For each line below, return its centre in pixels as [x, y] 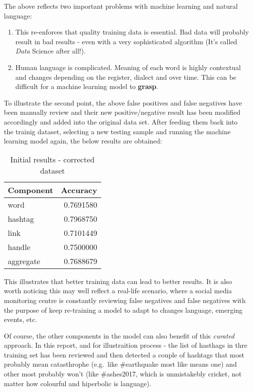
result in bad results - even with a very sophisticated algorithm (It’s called [126, 41]
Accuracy [79, 190]
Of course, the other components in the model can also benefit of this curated [119, 335]
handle [19, 247]
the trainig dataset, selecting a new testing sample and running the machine [117, 131]
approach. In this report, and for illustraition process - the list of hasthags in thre [126, 345]
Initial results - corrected [53, 159]
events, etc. [21, 319]
